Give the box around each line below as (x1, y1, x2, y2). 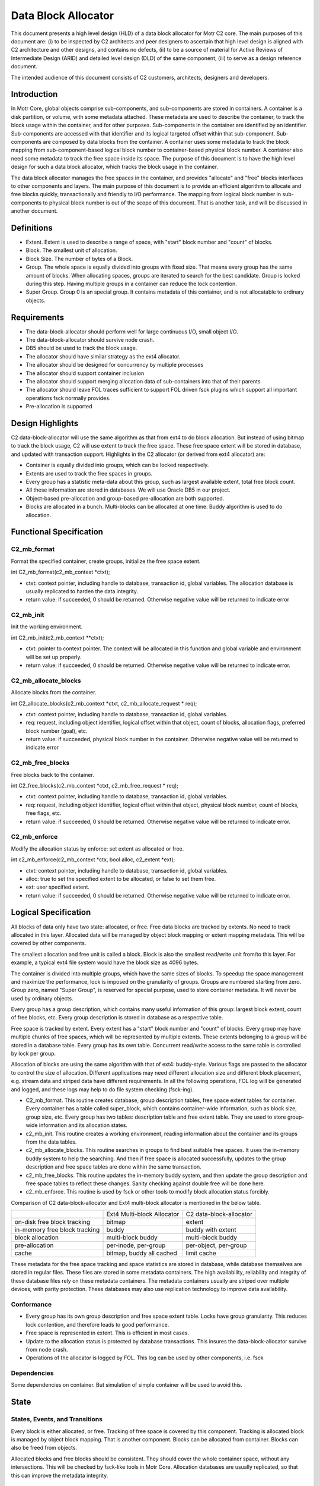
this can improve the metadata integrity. (11, 1472, 108, 1479)
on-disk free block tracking (14, 1218, 91, 1226)
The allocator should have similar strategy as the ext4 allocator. (25, 352, 181, 360)
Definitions (11, 223, 53, 233)
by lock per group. (11, 1050, 56, 1057)
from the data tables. (25, 1138, 77, 1145)
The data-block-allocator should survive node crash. (25, 336, 155, 344)
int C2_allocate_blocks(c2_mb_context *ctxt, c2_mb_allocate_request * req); (11, 700, 197, 707)
